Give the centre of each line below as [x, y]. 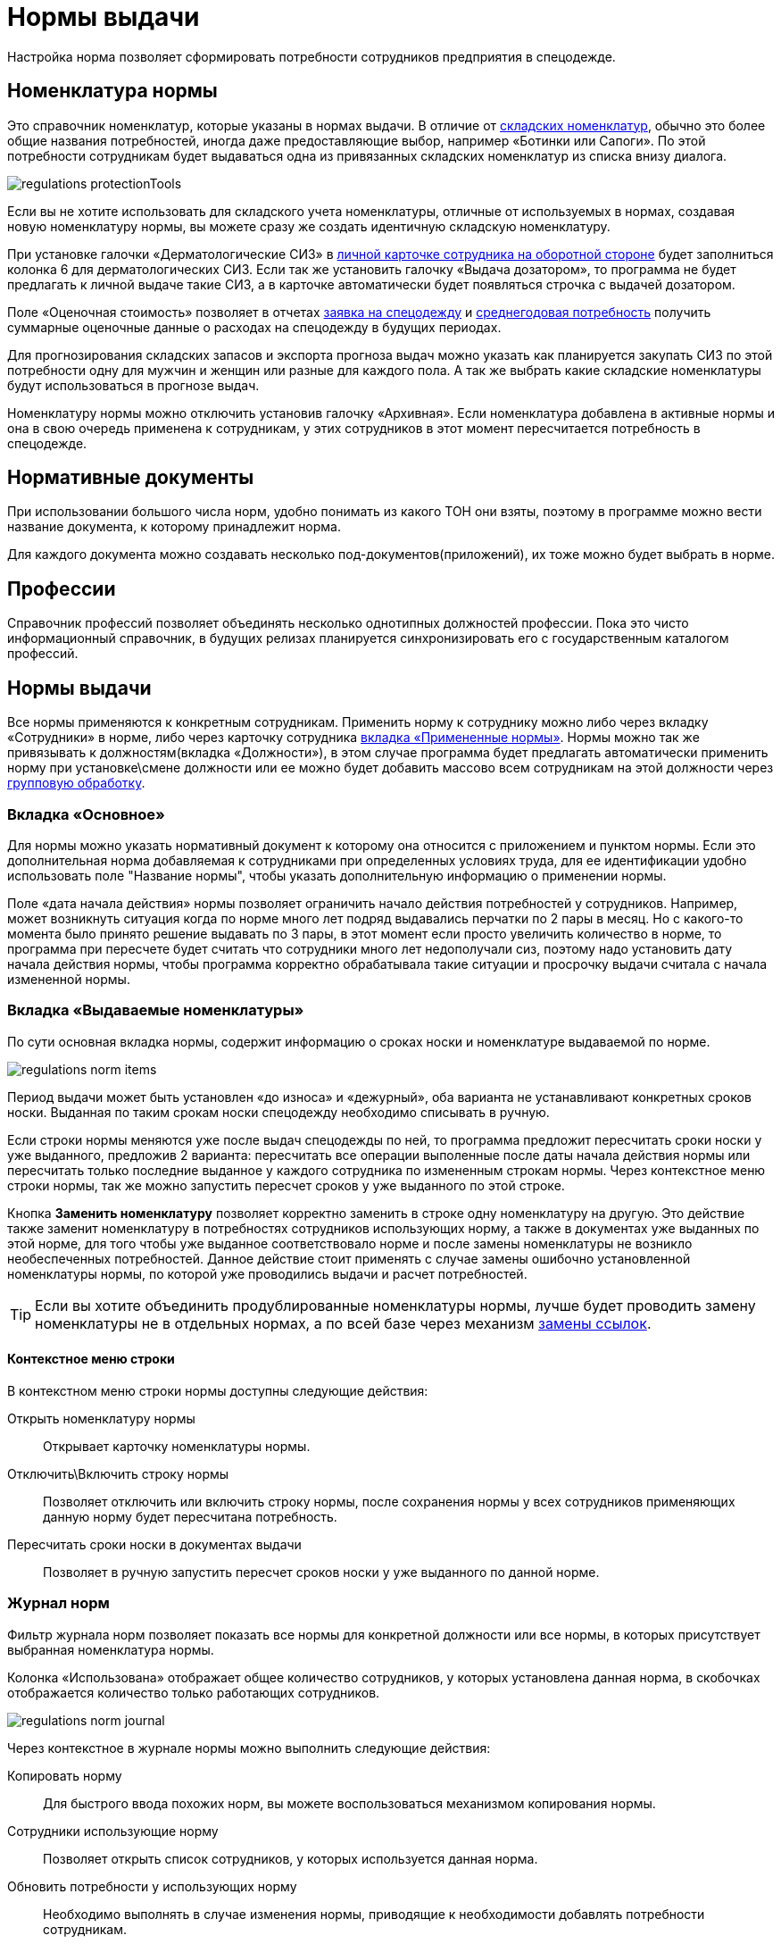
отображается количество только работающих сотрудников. [194, 1692]
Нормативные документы [131, 478]
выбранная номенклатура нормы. [111, 1649]
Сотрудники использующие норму [113, 1831]
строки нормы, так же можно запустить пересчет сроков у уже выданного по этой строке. [286, 1185]
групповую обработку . [76, 783]
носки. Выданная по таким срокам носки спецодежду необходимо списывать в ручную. [278, 1112]
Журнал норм [58, 1603]
